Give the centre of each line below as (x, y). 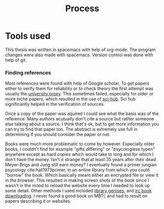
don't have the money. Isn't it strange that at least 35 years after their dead (81, 160)
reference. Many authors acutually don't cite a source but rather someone (80, 119)
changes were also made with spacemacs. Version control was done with (79, 55)
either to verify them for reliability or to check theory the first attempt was (79, 89)
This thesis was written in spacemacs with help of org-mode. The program (80, 49)
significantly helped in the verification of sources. (55, 104)
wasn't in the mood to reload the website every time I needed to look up (78, 186)
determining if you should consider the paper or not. (58, 135)
